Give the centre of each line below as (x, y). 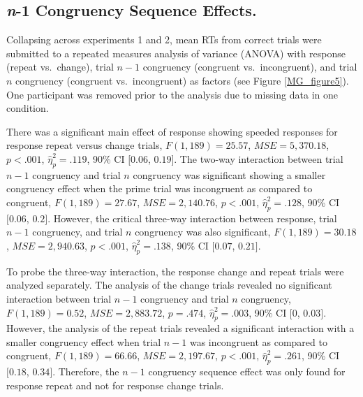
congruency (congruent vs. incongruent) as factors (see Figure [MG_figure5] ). (182, 80)
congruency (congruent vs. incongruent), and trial (250, 67)
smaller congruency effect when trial (84, 341)
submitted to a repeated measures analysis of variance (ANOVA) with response (176, 53)
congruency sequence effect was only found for (247, 371)
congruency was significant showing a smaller (229, 174)
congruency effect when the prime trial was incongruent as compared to (160, 188)
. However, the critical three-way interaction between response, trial (192, 218)
